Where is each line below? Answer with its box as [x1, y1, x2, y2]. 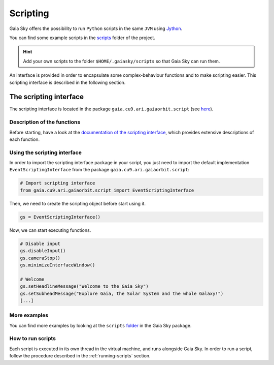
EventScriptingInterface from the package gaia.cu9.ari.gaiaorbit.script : [9, 167, 190, 173]
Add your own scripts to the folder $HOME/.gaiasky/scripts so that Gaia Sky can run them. [23, 58, 220, 64]
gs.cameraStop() [20, 255, 61, 261]
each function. [9, 136, 40, 142]
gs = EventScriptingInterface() [20, 214, 101, 220]
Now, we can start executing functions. [9, 227, 91, 233]
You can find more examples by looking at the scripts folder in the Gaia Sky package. [9, 322, 192, 328]
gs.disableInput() [20, 248, 66, 254]
